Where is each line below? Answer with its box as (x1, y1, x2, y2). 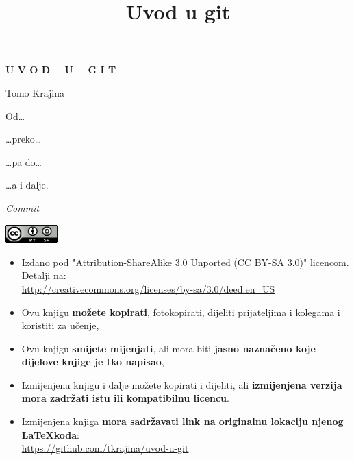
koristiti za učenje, (21, 318, 99, 332)
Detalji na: (21, 268, 66, 282)
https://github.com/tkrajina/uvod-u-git (21, 441, 189, 455)
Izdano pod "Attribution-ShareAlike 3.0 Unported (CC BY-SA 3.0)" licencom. (21, 254, 349, 269)
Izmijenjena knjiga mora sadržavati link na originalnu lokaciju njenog (21, 414, 344, 428)
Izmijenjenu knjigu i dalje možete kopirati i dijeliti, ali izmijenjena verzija (21, 377, 342, 391)
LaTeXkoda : (21, 427, 79, 441)
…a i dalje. (5, 178, 49, 192)
